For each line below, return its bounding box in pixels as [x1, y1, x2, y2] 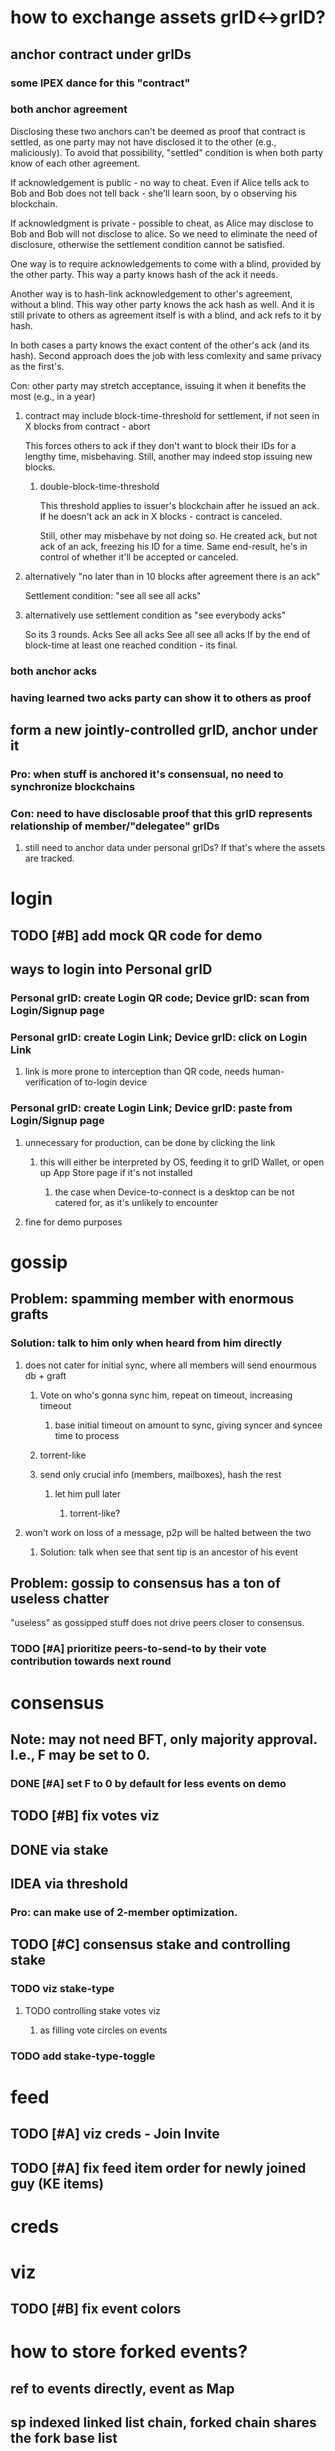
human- [251, 1066, 285, 1078]
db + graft [24, 1369, 67, 1381]
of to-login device [73, 1076, 148, 1088]
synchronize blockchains [10, 779, 136, 793]
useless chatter [10, 1591, 110, 1607]
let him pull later [54, 1487, 122, 1500]
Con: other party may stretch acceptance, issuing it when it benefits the [10, 379, 307, 391]
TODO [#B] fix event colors [10, 2301, 182, 2318]
